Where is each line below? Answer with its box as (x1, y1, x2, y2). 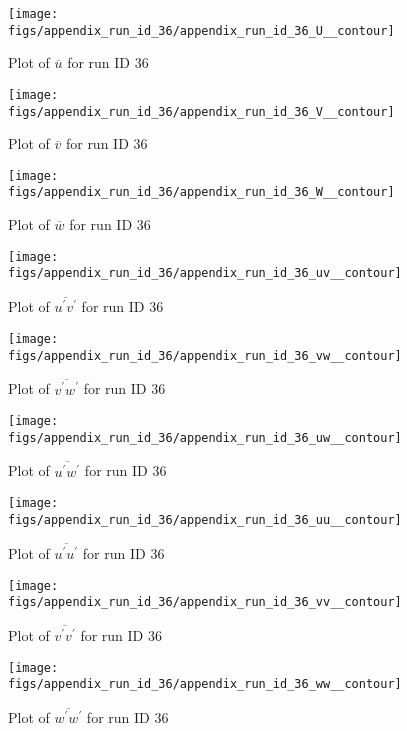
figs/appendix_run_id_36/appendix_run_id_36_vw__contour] (8, 348, 402, 363)
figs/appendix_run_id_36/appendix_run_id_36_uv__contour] (8, 266, 402, 281)
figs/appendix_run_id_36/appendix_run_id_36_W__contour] (8, 185, 395, 200)
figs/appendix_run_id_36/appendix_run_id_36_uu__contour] (8, 512, 402, 527)
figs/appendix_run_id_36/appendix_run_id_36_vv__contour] (8, 595, 402, 610)
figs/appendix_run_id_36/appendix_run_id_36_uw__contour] (8, 430, 402, 445)
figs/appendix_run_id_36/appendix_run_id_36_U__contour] (8, 23, 395, 38)
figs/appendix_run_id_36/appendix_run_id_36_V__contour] (8, 104, 395, 119)
